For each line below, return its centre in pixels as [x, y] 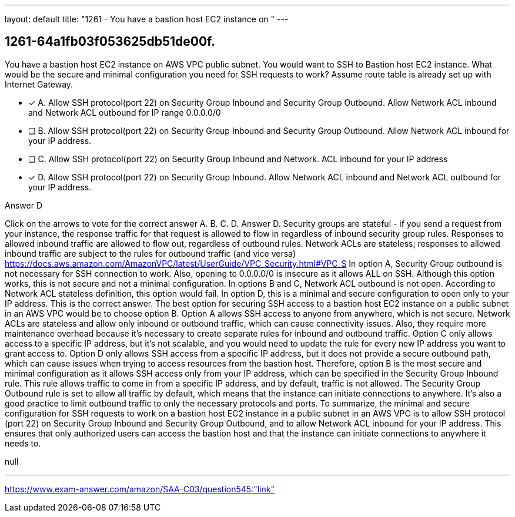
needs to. [23, 443]
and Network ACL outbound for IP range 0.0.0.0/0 [125, 112]
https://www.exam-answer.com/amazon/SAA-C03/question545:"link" [140, 489]
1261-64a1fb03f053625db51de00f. [110, 42]
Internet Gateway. [39, 84]
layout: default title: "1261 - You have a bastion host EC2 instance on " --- [147, 19]
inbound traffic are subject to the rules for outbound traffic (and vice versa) [151, 253]
